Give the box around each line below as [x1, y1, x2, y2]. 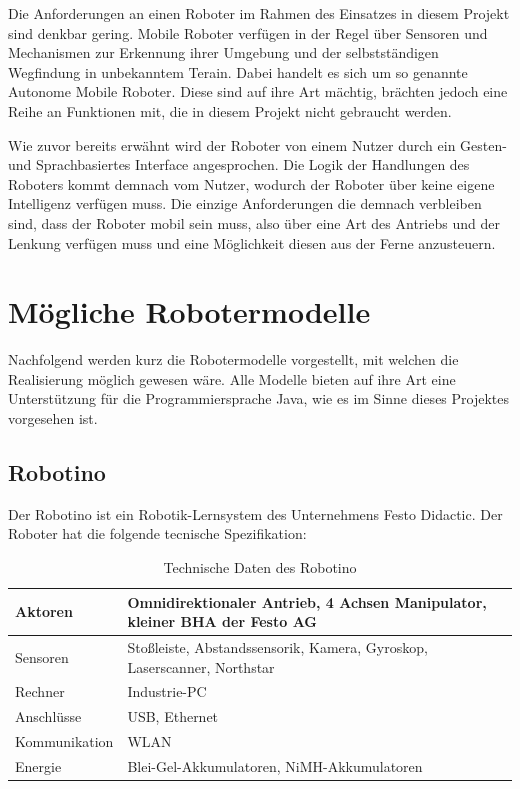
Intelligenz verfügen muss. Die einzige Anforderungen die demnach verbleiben [8, 193, 482, 214]
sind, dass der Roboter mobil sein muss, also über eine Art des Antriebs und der [8, 212, 500, 233]
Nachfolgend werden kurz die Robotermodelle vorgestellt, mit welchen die [8, 349, 459, 370]
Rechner [15, 681, 65, 702]
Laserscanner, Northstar [127, 656, 275, 677]
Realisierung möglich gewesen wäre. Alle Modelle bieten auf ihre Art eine [8, 368, 456, 389]
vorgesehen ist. [8, 408, 98, 429]
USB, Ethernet [127, 706, 219, 727]
